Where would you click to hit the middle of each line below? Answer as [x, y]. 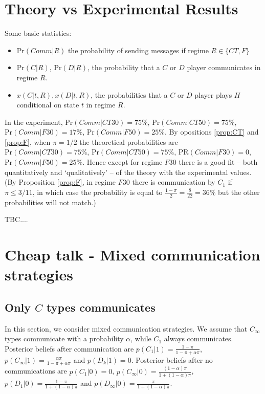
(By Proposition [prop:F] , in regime [60, 182]
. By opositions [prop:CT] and [212, 132]
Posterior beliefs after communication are [69, 348]
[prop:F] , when [28, 141]
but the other [239, 192]
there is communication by [174, 182]
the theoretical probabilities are [129, 141]
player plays [213, 94]
